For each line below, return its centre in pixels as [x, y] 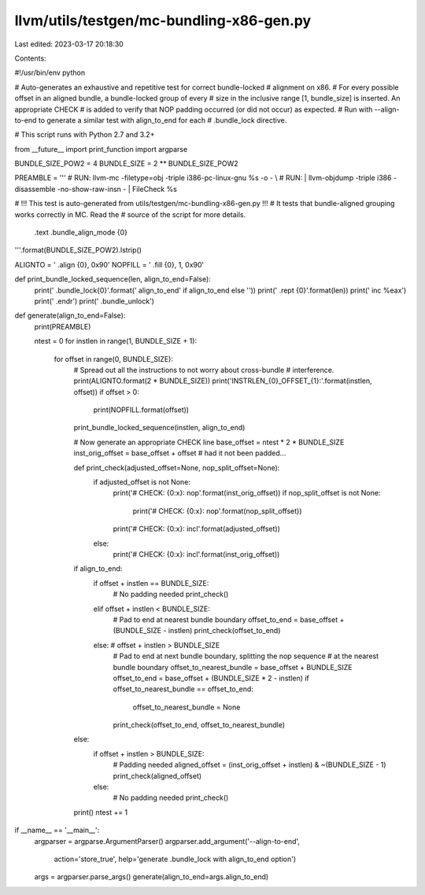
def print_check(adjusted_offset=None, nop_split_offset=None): [177, 467]
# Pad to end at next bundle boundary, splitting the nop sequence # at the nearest [246, 656]
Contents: [30, 58]
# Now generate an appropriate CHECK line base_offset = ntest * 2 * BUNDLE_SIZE [209, 442]
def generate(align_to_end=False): [70, 315]
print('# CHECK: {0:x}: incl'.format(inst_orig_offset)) [196, 554]
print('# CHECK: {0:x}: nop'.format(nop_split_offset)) [217, 510]
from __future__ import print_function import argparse [101, 149]
